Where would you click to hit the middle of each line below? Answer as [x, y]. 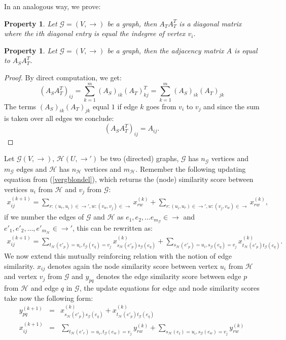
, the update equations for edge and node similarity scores [169, 287]
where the [19, 33]
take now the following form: [49, 298]
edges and [32, 168]
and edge [45, 287]
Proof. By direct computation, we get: [63, 77]
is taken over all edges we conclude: [59, 118]
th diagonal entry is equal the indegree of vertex [112, 33]
